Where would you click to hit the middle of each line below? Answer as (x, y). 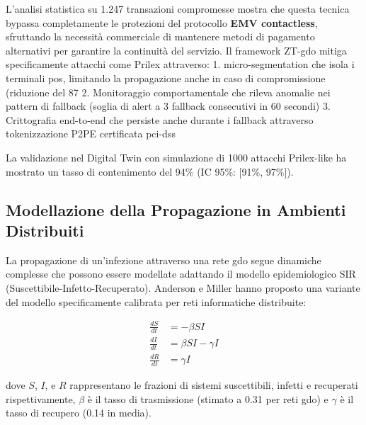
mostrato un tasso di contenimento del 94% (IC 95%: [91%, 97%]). (150, 171)
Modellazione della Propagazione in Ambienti (176, 209)
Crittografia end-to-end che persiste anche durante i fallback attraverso (160, 119)
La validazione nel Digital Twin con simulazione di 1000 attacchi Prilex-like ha (176, 157)
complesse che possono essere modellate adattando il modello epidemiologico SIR (181, 274)
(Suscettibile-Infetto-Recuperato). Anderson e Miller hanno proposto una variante (183, 287)
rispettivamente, (41, 398)
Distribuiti (45, 230)
